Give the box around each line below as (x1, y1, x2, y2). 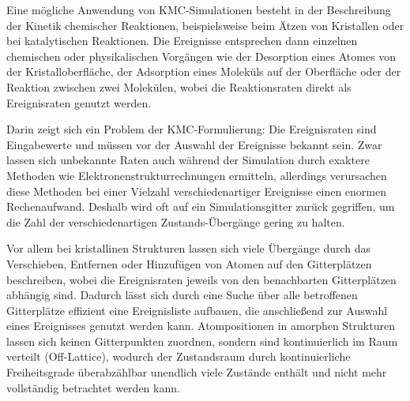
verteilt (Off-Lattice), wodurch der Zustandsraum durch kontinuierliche (6, 348, 351, 365)
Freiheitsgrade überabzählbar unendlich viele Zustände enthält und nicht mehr (6, 364, 387, 380)
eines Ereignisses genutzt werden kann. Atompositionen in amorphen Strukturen (6, 317, 395, 334)
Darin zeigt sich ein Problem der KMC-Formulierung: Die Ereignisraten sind (6, 121, 377, 137)
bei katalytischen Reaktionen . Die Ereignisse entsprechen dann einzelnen (6, 32, 358, 49)
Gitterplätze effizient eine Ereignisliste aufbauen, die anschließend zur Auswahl (6, 302, 388, 318)
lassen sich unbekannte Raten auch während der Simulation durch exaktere (6, 152, 370, 168)
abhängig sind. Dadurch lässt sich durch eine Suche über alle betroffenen (6, 287, 358, 303)
